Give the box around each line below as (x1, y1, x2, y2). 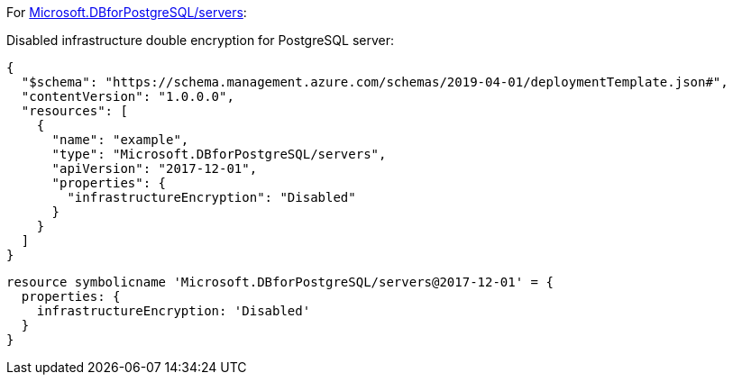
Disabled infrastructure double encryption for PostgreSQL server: (6, 32, 395, 48)
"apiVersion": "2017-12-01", (51, 161, 258, 176)
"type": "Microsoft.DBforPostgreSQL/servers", (51, 147, 387, 161)
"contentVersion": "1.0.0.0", (21, 89, 234, 104)
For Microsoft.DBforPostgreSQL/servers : (6, 5, 247, 20)
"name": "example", (51, 132, 189, 147)
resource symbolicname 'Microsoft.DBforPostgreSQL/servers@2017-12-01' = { (6, 275, 554, 289)
